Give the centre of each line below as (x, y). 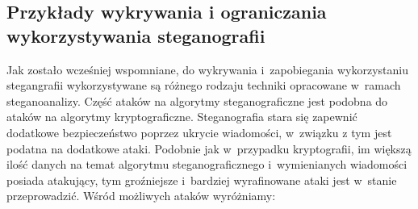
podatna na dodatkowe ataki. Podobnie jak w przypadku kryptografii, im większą (209, 148)
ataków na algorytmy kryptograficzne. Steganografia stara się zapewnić (182, 117)
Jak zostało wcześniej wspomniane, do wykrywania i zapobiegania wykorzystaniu (208, 69)
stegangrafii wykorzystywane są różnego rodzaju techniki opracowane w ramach (204, 85)
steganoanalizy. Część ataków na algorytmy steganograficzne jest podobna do (197, 100)
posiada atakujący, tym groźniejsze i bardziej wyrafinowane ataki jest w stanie (202, 180)
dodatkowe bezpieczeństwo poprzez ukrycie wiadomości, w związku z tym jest (199, 132)
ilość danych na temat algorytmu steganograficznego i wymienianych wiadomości (207, 164)
